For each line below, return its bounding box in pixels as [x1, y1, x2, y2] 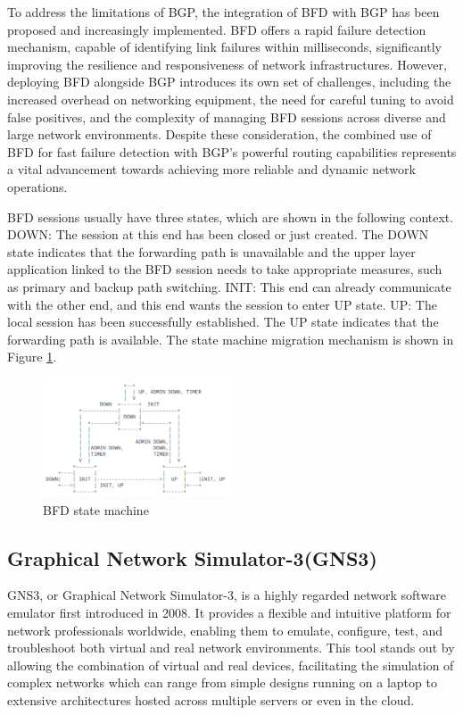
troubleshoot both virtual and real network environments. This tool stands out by [7, 638, 455, 657]
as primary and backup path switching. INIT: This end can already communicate [7, 277, 451, 295]
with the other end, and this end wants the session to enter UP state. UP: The [7, 295, 437, 313]
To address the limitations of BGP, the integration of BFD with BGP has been [7, 3, 440, 21]
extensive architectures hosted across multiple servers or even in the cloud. [7, 691, 415, 710]
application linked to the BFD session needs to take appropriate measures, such [7, 260, 442, 279]
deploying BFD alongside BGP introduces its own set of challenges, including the [7, 72, 451, 91]
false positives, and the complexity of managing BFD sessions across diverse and [7, 107, 446, 126]
